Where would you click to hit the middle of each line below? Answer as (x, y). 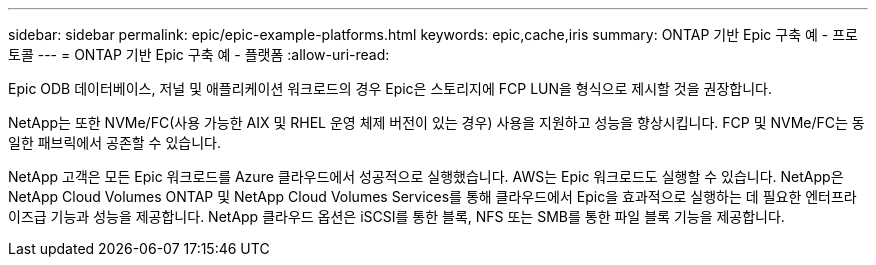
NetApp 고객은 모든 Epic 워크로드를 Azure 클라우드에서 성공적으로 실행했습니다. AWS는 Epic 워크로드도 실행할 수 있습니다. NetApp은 (426, 176)
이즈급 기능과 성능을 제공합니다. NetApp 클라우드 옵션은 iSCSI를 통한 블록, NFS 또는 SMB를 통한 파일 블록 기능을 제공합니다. (396, 216)
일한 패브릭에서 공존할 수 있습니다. (114, 142)
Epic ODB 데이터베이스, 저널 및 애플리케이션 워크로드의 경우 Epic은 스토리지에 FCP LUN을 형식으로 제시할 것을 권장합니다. (390, 88)
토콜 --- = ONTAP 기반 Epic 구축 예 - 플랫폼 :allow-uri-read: (199, 54)
